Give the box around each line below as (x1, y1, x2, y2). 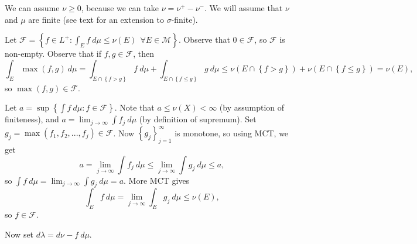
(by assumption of (219, 101, 285, 114)
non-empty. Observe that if (5, 47, 102, 60)
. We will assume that (204, 2, 283, 13)
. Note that (114, 101, 155, 114)
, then (133, 47, 155, 60)
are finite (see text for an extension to (28, 13, 164, 25)
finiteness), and (5, 113, 59, 125)
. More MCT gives (124, 174, 190, 186)
